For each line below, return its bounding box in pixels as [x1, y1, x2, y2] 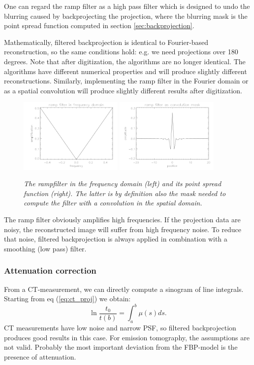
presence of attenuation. [4, 351, 76, 362]
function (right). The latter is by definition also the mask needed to [24, 188, 226, 198]
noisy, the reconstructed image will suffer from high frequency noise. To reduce [4, 224, 241, 234]
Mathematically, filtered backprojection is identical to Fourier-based [4, 37, 209, 47]
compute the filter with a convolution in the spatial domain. [24, 198, 202, 208]
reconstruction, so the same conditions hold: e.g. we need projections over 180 [4, 46, 238, 57]
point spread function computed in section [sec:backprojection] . [4, 20, 194, 31]
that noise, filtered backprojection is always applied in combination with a [4, 234, 227, 244]
